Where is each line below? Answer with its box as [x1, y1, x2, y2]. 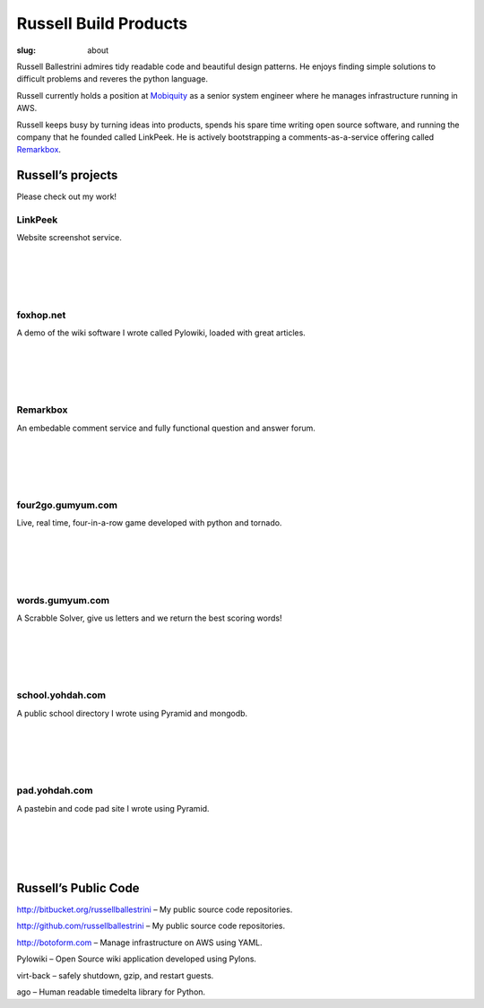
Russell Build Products [16, 13, 188, 33]
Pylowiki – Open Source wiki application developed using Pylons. [16, 953, 257, 964]
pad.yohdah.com [16, 785, 93, 797]
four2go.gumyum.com [16, 499, 118, 511]
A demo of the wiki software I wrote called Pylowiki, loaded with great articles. [16, 327, 307, 338]
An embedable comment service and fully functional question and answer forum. [16, 422, 315, 433]
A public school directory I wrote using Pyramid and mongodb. [16, 708, 248, 718]
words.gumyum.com [16, 594, 110, 606]
